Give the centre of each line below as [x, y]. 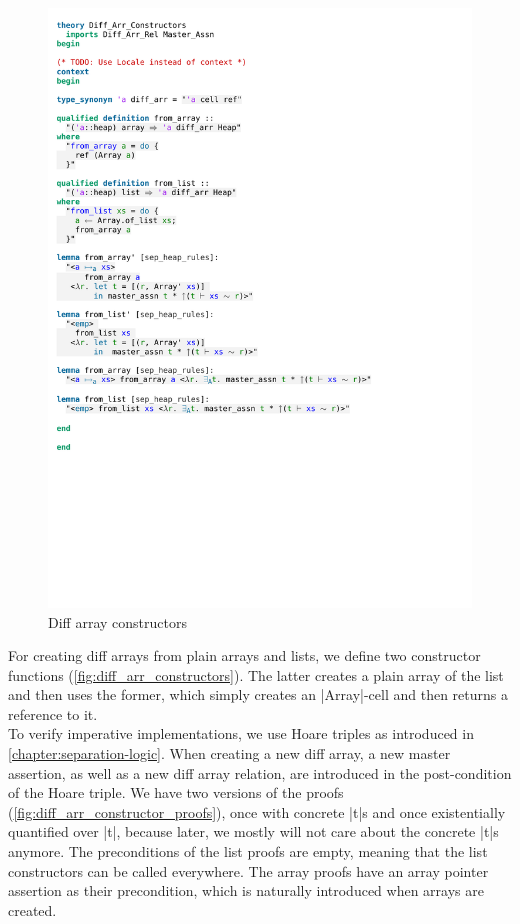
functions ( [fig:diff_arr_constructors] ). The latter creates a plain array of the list [256, 674]
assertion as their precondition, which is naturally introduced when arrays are [246, 890]
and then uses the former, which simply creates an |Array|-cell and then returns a [258, 694]
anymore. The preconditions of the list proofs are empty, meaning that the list [248, 851]
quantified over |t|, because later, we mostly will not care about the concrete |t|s [253, 831]
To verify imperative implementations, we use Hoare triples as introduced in [241, 733]
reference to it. [53, 713]
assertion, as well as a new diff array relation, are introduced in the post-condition [260, 772]
